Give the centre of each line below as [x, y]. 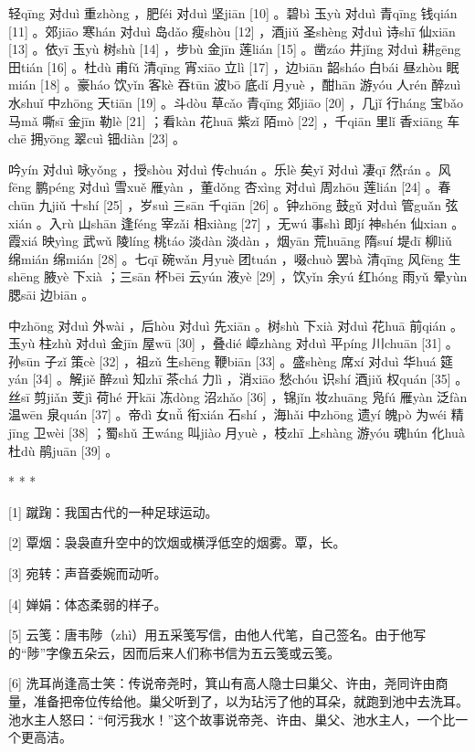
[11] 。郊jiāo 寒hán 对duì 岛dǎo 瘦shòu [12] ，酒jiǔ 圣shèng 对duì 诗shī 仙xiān [232, 31]
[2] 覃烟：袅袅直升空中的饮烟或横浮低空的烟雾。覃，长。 [177, 542]
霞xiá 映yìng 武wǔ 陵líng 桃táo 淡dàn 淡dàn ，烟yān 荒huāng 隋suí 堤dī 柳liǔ [230, 241]
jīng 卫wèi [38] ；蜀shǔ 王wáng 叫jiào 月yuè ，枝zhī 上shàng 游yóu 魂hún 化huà [237, 433]
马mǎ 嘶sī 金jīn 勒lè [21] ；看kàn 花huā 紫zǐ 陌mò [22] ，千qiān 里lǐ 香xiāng [226, 120]
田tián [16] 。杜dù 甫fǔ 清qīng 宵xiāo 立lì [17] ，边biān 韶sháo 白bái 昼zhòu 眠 [234, 66]
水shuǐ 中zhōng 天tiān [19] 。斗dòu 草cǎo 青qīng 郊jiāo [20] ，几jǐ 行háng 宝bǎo [236, 102]
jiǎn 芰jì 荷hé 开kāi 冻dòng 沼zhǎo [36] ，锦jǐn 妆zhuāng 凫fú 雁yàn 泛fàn [257, 396]
